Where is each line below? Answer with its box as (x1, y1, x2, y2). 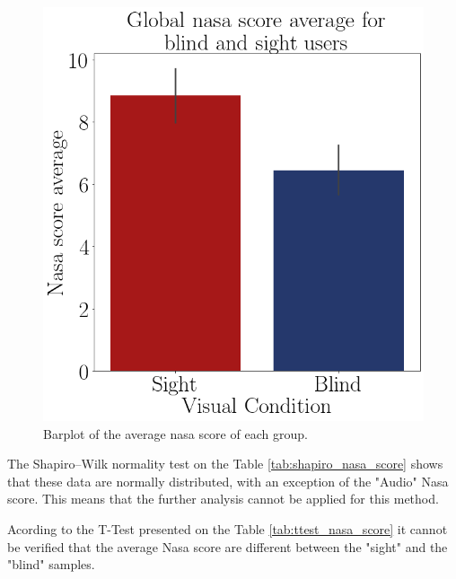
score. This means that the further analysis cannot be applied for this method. (7, 489, 439, 508)
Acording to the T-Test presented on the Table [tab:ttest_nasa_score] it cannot (7, 520, 448, 539)
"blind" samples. (7, 555, 95, 574)
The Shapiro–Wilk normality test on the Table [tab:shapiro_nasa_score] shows (7, 454, 443, 473)
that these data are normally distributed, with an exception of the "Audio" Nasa (7, 471, 449, 490)
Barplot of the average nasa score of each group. (43, 424, 308, 443)
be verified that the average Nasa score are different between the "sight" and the (7, 537, 448, 556)
